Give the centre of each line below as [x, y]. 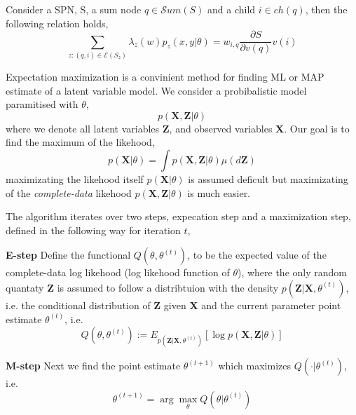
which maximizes [254, 366]
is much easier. [219, 192]
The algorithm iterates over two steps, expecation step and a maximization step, [178, 216]
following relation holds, [57, 23]
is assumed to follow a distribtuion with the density [168, 287]
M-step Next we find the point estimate [93, 366]
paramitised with [42, 104]
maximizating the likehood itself [75, 178]
